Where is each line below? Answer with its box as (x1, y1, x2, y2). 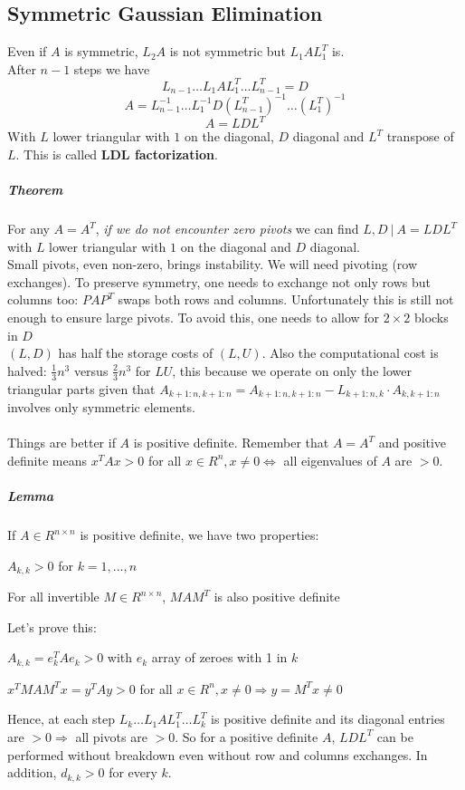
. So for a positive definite (175, 727, 318, 746)
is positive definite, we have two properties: (80, 525, 319, 544)
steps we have (73, 59, 150, 78)
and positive (378, 433, 447, 452)
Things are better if (7, 433, 116, 452)
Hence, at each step (7, 709, 116, 728)
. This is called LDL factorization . (15, 144, 218, 163)
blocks (413, 308, 449, 327)
